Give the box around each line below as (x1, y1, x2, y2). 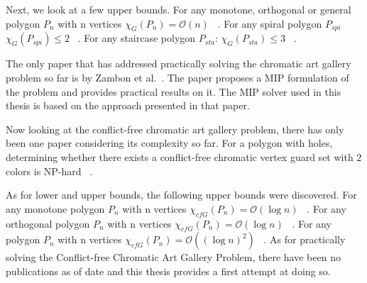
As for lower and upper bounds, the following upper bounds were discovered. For (6, 187, 357, 202)
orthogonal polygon (6, 216, 90, 231)
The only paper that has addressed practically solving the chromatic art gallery (6, 56, 351, 71)
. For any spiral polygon (217, 16, 322, 30)
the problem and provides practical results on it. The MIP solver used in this (6, 84, 341, 99)
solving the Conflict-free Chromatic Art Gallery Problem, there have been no (6, 250, 341, 265)
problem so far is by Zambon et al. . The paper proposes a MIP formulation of (6, 70, 349, 84)
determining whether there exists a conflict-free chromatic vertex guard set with (6, 149, 354, 164)
